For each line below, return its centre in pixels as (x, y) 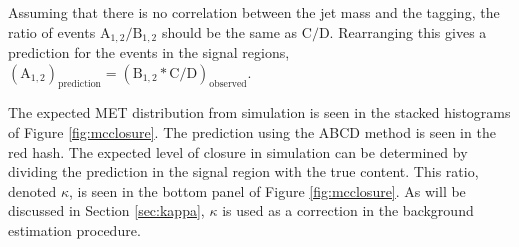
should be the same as (229, 31)
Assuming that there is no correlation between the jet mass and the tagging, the (254, 12)
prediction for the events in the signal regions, (149, 52)
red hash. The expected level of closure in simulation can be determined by (238, 151)
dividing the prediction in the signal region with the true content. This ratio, (243, 171)
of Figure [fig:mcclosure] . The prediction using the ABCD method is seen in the (252, 132)
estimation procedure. (74, 230)
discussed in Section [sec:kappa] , (106, 210)
